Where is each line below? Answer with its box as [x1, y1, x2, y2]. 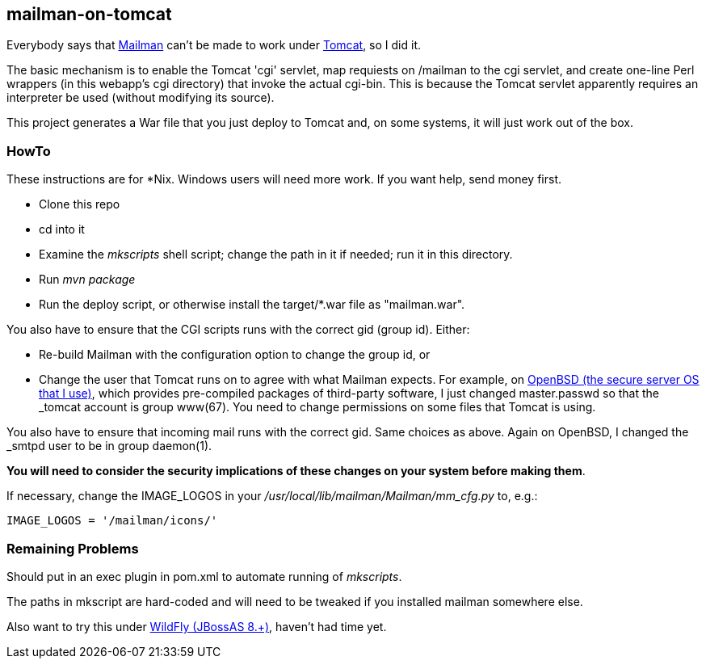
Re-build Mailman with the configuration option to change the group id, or [39, 347, 431, 362]
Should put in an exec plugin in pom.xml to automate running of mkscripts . [6, 569, 402, 583]
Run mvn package [39, 272, 136, 287]
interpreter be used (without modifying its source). [6, 90, 275, 105]
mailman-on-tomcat [6, 4, 172, 24]
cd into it [39, 222, 85, 237]
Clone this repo [39, 197, 120, 212]
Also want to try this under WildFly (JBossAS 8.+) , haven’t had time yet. [6, 619, 387, 633]
